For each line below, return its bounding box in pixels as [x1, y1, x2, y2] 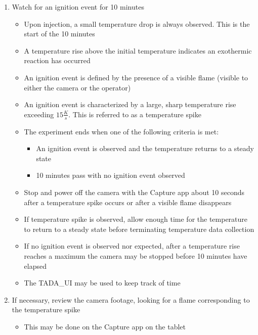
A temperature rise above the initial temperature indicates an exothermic [24, 45, 252, 56]
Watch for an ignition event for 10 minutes [12, 2, 144, 12]
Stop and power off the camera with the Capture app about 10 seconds [24, 186, 245, 197]
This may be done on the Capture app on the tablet [24, 321, 186, 331]
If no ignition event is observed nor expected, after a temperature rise [24, 241, 240, 251]
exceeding [24, 109, 54, 119]
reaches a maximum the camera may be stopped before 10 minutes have [24, 250, 247, 261]
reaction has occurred [24, 55, 91, 66]
